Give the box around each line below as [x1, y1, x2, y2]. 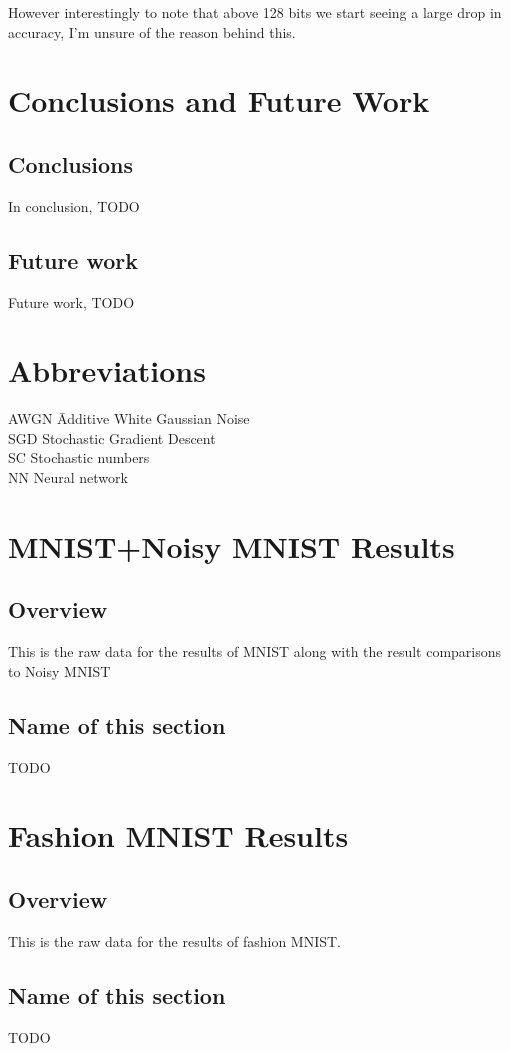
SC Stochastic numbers [8, 447, 150, 468]
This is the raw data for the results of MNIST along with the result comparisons [8, 641, 502, 662]
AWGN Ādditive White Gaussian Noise [8, 408, 250, 429]
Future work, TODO [8, 291, 135, 312]
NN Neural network [8, 467, 128, 488]
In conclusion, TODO [8, 195, 140, 216]
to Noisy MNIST [8, 660, 111, 681]
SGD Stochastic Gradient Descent [8, 427, 216, 448]
